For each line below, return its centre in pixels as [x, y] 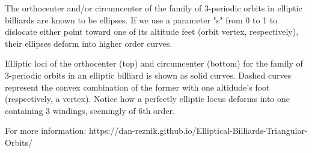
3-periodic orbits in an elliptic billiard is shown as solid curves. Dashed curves [148, 75]
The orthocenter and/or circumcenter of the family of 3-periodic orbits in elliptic [154, 8]
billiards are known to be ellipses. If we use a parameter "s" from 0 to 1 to [141, 19]
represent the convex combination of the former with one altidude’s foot [137, 87]
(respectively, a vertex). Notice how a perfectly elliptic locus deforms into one [148, 99]
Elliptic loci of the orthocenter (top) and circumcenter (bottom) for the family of [154, 63]
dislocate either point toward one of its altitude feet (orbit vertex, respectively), [152, 31]
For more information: [46, 130]
